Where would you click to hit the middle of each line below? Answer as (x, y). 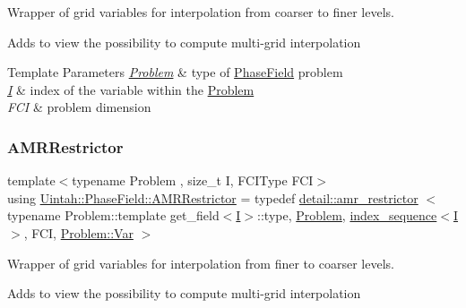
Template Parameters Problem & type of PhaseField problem (175, 72)
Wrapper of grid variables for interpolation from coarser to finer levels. (201, 12)
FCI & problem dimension (79, 107)
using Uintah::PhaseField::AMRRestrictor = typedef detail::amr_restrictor (213, 197)
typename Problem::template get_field (113, 215)
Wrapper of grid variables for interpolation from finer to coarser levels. (201, 263)
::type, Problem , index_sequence (347, 215)
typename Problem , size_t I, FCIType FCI (193, 180)
